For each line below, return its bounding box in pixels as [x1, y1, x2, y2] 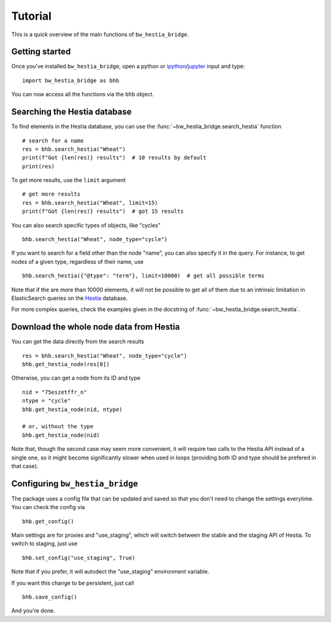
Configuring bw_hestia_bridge [11, 478, 138, 489]
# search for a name [22, 137, 84, 144]
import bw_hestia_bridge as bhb [22, 77, 120, 84]
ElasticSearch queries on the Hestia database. [11, 294, 128, 302]
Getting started [11, 47, 71, 57]
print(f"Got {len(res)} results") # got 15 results [22, 208, 184, 215]
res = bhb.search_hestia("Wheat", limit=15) [22, 199, 159, 206]
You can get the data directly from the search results [11, 338, 145, 345]
